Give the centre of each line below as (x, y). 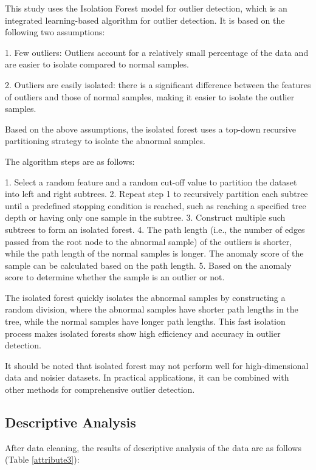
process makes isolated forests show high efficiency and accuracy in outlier (143, 333)
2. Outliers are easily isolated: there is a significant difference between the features (158, 84)
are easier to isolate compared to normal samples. (97, 64)
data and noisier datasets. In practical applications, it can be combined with (147, 377)
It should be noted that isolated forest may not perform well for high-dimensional (157, 365)
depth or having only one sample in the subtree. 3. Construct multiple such (145, 217)
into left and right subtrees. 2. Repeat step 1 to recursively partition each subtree (156, 194)
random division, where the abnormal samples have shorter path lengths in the (152, 309)
